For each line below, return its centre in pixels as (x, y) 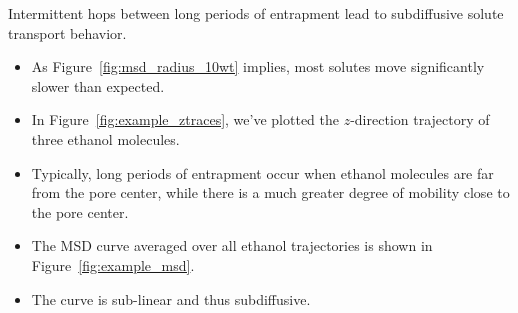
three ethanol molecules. (105, 138)
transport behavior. (67, 32)
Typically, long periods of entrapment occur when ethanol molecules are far (262, 172)
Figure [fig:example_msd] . (113, 264)
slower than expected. (98, 85)
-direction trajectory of (420, 119)
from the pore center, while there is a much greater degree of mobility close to (270, 192)
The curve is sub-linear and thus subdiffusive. (171, 298)
